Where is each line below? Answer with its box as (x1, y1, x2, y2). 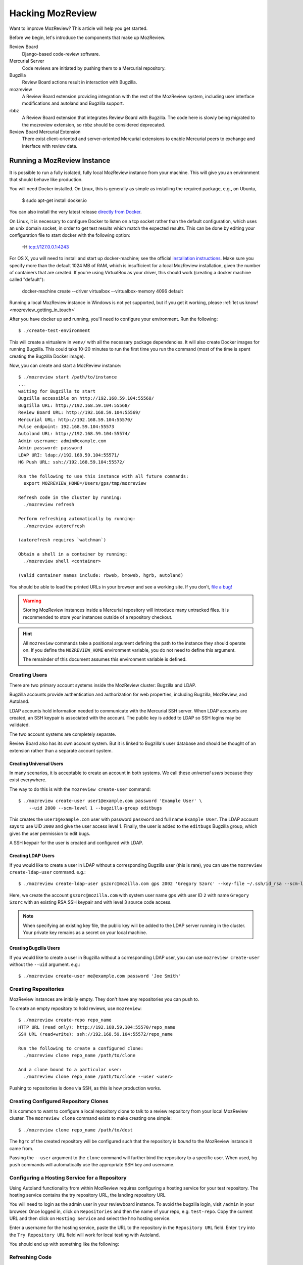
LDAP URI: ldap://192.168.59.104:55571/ (18, 452, 120, 458)
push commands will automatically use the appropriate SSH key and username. (9, 1162, 175, 1168)
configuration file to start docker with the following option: (9, 232, 131, 238)
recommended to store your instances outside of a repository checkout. (23, 614, 173, 620)
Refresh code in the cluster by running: (18, 494, 122, 500)
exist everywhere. (9, 777, 46, 783)
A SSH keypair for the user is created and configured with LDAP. (9, 840, 143, 846)
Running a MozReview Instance (9, 156, 111, 164)
